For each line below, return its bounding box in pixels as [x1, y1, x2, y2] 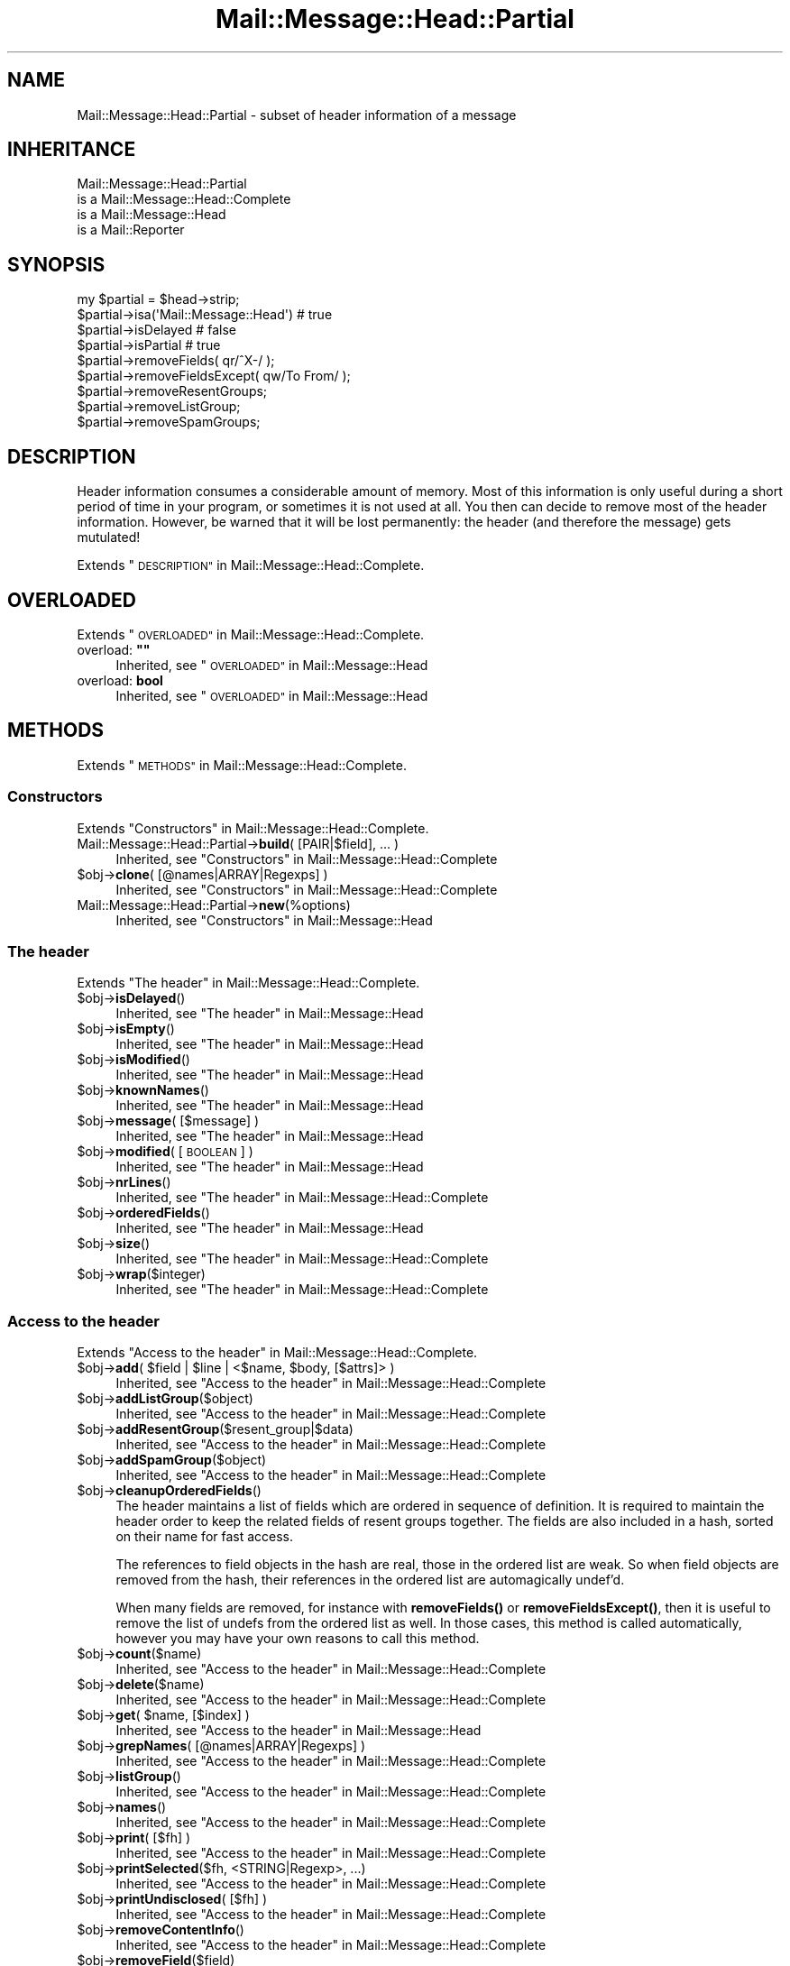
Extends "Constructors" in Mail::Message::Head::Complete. [77, 820, 429, 836]
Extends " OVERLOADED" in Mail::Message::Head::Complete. [77, 626, 425, 642]
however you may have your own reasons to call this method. [115, 1631, 480, 1647]
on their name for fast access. [115, 1529, 294, 1545]
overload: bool [77, 672, 163, 688]
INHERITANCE [7, 138, 136, 161]
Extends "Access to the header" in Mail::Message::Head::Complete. [77, 1345, 478, 1361]
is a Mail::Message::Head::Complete [77, 191, 291, 207]
